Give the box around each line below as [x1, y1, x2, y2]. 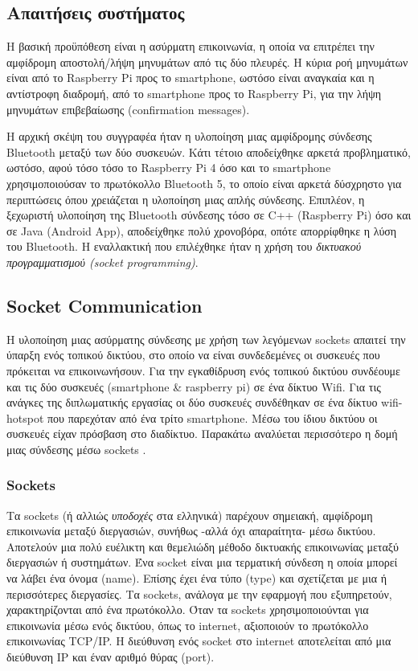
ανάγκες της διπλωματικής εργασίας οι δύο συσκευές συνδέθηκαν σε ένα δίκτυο [6, 394, 378, 411]
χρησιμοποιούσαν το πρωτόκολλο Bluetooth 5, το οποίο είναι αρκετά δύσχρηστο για [6, 174, 402, 191]
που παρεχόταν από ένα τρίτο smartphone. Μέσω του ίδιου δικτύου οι [47, 409, 378, 426]
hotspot [6, 409, 44, 426]
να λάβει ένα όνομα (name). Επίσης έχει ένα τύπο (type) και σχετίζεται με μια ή [6, 570, 387, 587]
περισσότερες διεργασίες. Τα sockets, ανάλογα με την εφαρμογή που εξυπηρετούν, [6, 585, 392, 602]
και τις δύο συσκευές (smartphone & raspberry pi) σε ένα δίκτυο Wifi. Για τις [6, 378, 381, 395]
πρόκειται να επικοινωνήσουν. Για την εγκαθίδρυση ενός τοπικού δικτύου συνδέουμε [6, 362, 400, 378]
